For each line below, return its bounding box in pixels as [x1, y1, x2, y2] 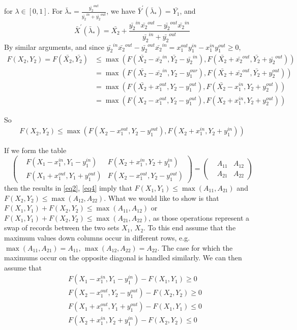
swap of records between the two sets [4, 222, 120, 233]
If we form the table [4, 145, 67, 156]
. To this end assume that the [143, 222, 236, 233]
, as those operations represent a [148, 212, 250, 223]
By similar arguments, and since [4, 41, 104, 52]
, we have [106, 6, 136, 16]
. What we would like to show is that [104, 192, 219, 203]
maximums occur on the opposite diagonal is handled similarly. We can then [4, 252, 242, 263]
